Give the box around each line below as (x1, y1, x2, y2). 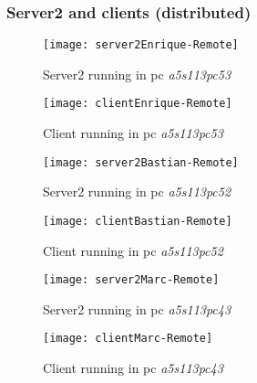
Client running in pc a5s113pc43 (43, 358, 223, 378)
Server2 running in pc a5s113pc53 (43, 64, 231, 83)
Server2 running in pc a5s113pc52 (43, 182, 231, 201)
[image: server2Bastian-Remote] (43, 155, 239, 169)
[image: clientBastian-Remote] (43, 214, 232, 228)
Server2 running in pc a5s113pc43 (43, 299, 231, 318)
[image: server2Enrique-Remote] (43, 38, 239, 52)
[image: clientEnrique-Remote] (43, 97, 232, 111)
